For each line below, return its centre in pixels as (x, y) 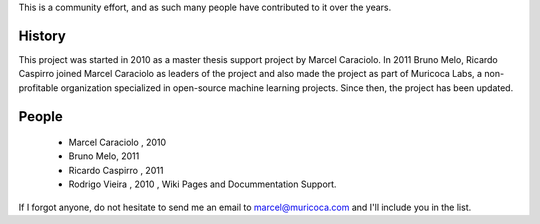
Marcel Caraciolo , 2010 (117, 142)
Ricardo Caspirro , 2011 (116, 170)
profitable (38, 87)
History (42, 35)
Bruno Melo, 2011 (104, 156)
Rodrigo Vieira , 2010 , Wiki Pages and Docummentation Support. (202, 184)
